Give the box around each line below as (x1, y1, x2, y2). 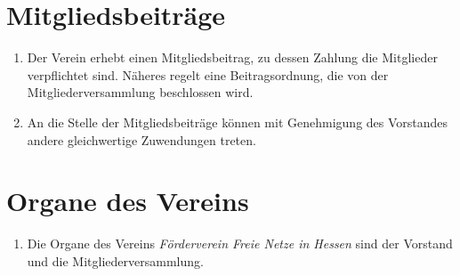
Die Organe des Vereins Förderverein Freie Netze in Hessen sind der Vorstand (27, 234, 453, 253)
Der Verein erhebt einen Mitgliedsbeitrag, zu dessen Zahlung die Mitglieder (27, 48, 438, 67)
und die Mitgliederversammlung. (27, 251, 204, 270)
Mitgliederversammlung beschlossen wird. (27, 83, 254, 101)
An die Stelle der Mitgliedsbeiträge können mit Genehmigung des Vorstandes (27, 112, 448, 131)
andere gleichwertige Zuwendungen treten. (27, 130, 256, 149)
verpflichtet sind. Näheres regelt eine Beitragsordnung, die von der (27, 65, 389, 84)
